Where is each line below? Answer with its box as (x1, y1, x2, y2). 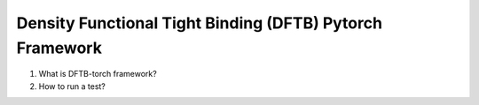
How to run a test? (38, 80, 106, 92)
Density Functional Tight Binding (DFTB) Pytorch (16, 13, 383, 33)
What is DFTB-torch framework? (38, 69, 157, 79)
